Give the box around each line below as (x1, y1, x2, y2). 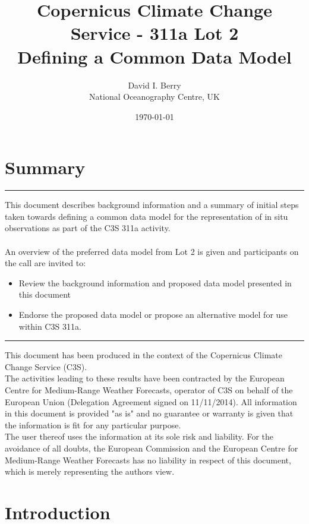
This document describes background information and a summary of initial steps (5, 198, 299, 211)
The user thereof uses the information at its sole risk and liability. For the (5, 430, 273, 443)
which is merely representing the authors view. (5, 465, 175, 478)
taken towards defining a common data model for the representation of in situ (5, 210, 288, 222)
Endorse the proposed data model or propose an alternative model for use (18, 308, 288, 320)
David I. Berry (128, 78, 181, 91)
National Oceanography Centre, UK (89, 90, 220, 103)
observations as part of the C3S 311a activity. (5, 222, 171, 234)
